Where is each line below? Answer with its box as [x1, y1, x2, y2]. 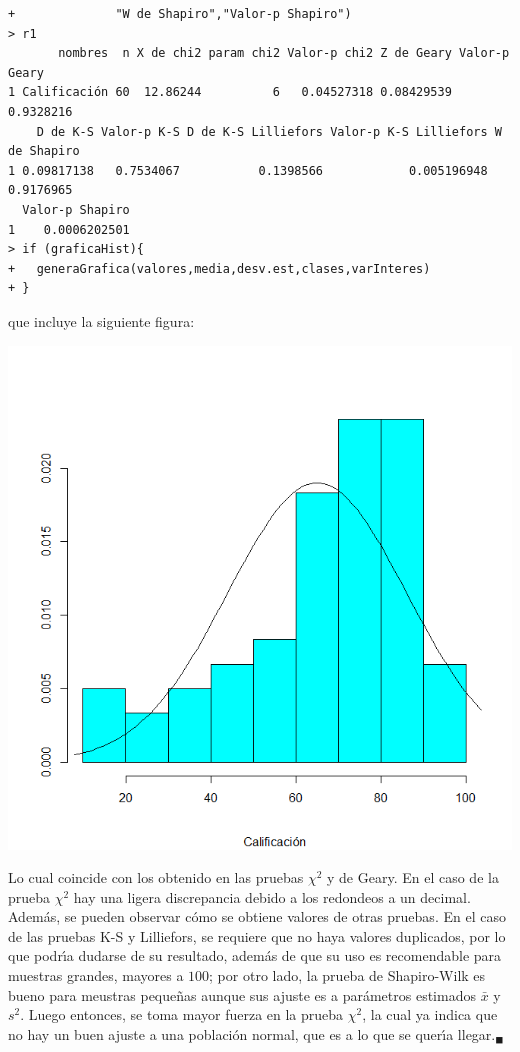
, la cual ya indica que [362, 1004, 498, 1025]
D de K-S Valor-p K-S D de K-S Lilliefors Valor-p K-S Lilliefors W [36, 124, 502, 139]
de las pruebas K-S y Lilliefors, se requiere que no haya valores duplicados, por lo [8, 925, 506, 946]
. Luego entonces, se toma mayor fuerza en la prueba [20, 1004, 344, 1025]
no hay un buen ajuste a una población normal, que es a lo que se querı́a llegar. [8, 1023, 496, 1044]
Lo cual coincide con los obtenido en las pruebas [8, 867, 304, 888]
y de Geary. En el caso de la [327, 867, 499, 888]
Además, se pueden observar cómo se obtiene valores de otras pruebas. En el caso [8, 906, 506, 927]
